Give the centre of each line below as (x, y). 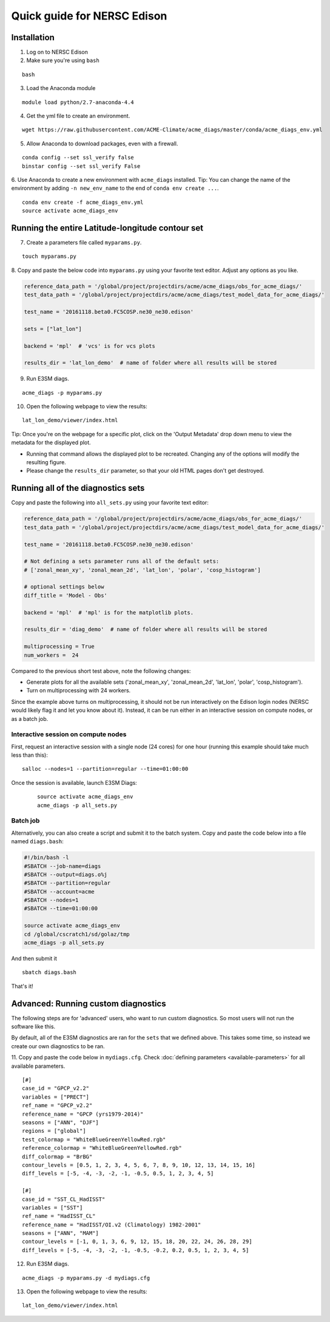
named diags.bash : (37, 841)
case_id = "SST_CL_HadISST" (64, 1199)
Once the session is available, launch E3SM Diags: (74, 782)
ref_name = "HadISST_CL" (59, 1216)
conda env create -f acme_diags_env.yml (83, 202)
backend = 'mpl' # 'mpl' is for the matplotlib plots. (109, 612)
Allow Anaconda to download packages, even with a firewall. (102, 144)
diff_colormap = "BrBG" (57, 1157)
